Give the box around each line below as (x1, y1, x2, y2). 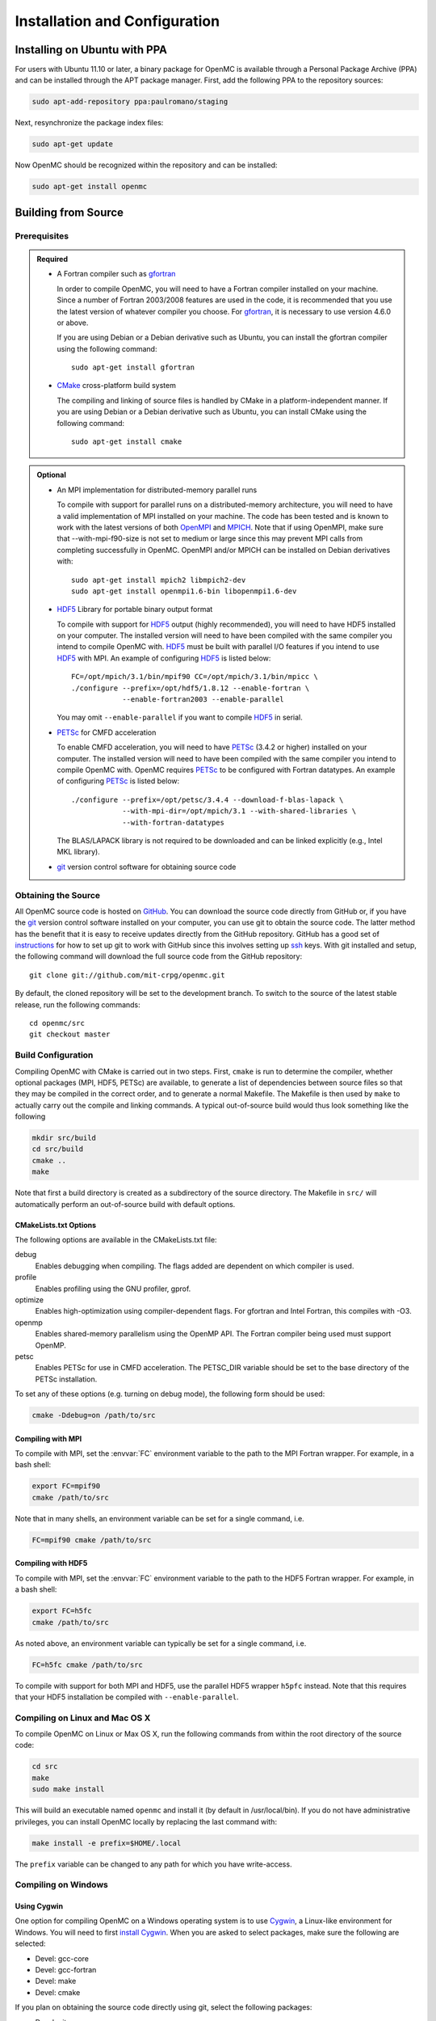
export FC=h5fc (31, 1606, 92, 1616)
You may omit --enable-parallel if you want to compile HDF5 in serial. (57, 712, 303, 723)
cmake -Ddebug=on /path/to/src (31, 1411, 157, 1420)
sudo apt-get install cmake (71, 437, 182, 446)
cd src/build (31, 1145, 84, 1154)
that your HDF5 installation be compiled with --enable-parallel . (15, 1692, 239, 1702)
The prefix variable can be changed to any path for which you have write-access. (15, 1859, 292, 1869)
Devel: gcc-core (35, 1953, 89, 1964)
